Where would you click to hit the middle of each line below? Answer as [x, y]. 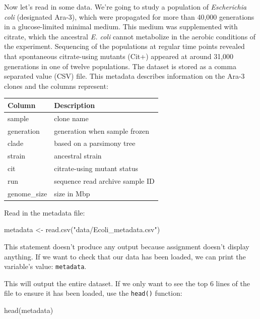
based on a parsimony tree [95, 143]
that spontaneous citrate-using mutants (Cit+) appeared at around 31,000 [119, 56]
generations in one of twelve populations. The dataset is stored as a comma [120, 66]
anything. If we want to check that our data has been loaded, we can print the [125, 256]
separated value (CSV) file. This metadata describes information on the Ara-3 [124, 76]
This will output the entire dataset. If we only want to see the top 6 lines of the [127, 283]
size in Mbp [72, 193]
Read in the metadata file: [45, 212]
